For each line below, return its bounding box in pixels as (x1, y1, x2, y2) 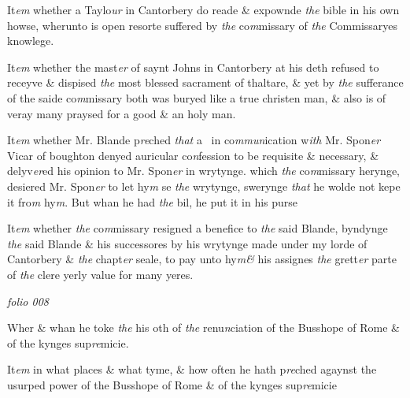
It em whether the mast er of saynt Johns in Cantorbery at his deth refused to (7, 58, 379, 75)
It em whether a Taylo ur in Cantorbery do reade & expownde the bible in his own (7, 2, 400, 17)
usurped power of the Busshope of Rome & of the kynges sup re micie (7, 376, 337, 392)
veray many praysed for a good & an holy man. (7, 105, 236, 121)
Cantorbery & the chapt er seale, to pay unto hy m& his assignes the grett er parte (7, 251, 397, 267)
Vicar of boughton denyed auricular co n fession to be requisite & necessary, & (7, 147, 379, 163)
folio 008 (7, 292, 49, 309)
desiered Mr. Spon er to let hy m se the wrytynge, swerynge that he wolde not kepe (7, 177, 401, 194)
